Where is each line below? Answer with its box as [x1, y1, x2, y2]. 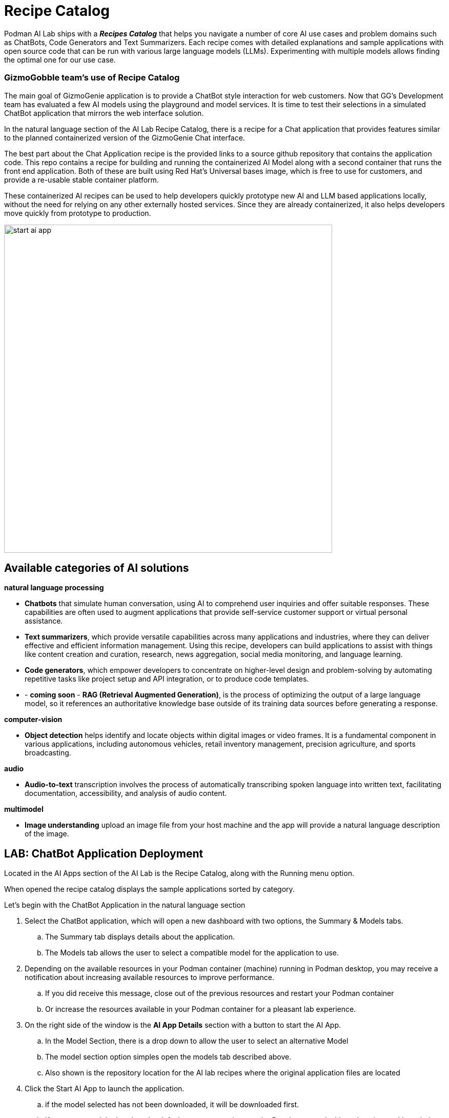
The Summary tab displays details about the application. [45, 932, 235, 942]
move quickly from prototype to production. [4, 208, 151, 217]
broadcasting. [25, 748, 71, 757]
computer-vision [4, 715, 63, 724]
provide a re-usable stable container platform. [4, 175, 159, 184]
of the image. [25, 829, 69, 838]
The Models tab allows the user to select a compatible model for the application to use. [45, 948, 339, 957]
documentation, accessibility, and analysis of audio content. [25, 789, 227, 798]
